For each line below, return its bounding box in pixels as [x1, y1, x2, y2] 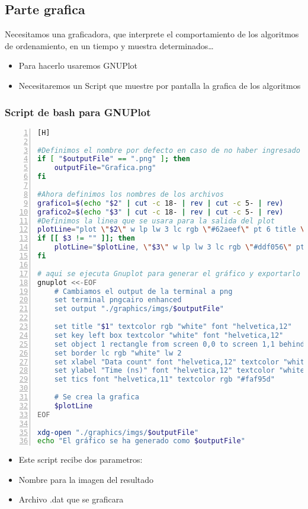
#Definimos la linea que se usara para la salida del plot [37, 216, 275, 225]
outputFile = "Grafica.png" [54, 164, 156, 172]
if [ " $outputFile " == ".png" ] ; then [37, 155, 190, 164]
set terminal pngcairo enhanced [54, 296, 182, 305]
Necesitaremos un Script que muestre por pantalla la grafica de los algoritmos [18, 79, 301, 91]
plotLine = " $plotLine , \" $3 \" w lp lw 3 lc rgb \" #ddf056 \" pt [54, 243, 305, 252]
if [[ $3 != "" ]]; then [37, 234, 135, 243]
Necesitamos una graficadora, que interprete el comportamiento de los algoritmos [5, 28, 299, 40]
